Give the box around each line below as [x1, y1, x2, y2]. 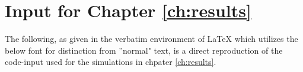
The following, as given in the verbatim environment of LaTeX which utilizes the [5, 32, 298, 45]
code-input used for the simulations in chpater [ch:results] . [5, 55, 216, 68]
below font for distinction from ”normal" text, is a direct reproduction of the [5, 44, 283, 56]
